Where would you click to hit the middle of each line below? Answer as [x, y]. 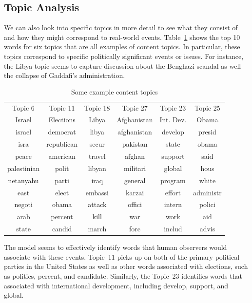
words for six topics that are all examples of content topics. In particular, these [122, 47]
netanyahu [23, 180]
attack [97, 204]
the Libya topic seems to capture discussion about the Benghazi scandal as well [123, 66]
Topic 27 [135, 107]
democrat [62, 132]
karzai [135, 192]
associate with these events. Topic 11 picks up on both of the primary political [122, 256]
